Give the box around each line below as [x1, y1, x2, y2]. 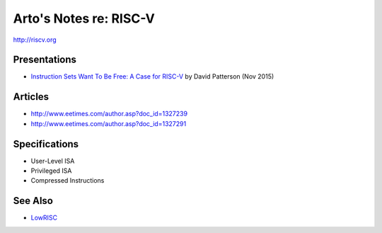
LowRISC [30, 213, 58, 222]
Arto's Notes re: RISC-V [13, 11, 155, 26]
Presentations [13, 54, 77, 66]
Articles [13, 91, 50, 103]
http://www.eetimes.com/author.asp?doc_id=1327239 [30, 110, 187, 118]
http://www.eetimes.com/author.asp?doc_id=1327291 [30, 119, 187, 127]
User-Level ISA [30, 157, 75, 165]
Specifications [13, 138, 79, 150]
